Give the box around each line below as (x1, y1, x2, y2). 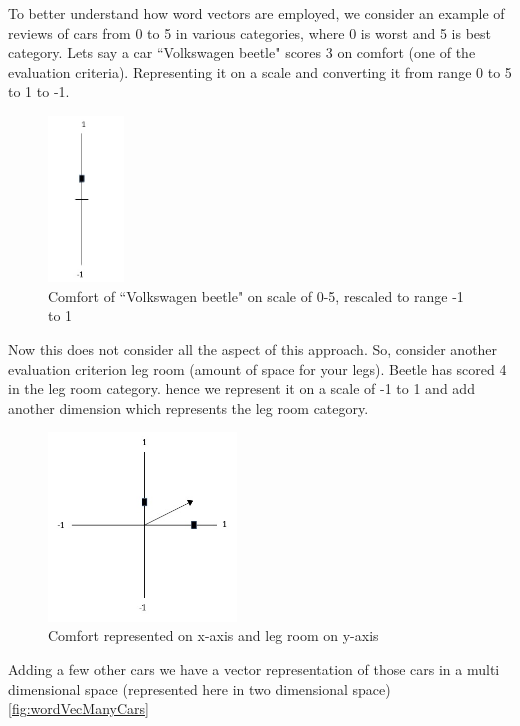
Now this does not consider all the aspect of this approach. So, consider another (8, 339, 498, 360)
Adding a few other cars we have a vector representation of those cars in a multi (8, 659, 500, 680)
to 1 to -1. (8, 81, 70, 102)
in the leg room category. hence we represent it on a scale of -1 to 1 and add (8, 378, 475, 399)
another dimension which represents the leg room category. (8, 397, 369, 418)
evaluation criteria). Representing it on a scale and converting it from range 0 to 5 (8, 61, 512, 82)
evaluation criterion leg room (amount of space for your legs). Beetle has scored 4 (8, 358, 507, 379)
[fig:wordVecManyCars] (8, 698, 149, 719)
